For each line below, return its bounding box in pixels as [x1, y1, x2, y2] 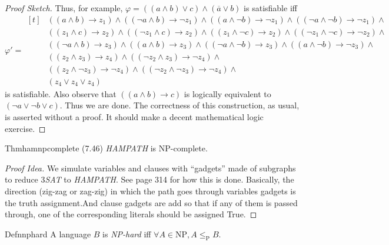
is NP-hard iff [102, 227, 151, 240]
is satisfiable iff [244, 2, 297, 14]
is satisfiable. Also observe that [5, 87, 117, 100]
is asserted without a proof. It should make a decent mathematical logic [5, 110, 264, 122]
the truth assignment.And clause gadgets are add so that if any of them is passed [5, 196, 298, 208]
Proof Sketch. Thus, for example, [5, 2, 123, 14]
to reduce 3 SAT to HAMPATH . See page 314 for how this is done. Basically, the [5, 173, 294, 186]
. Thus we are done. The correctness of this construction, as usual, [59, 99, 300, 111]
